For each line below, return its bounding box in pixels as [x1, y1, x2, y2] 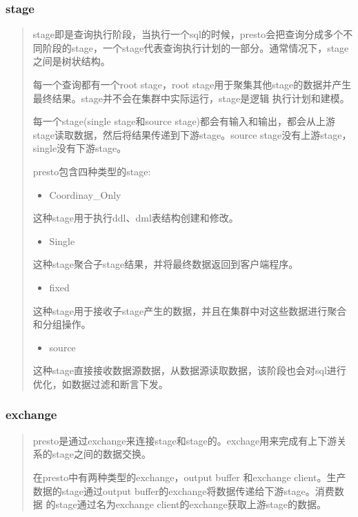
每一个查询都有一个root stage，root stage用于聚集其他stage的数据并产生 [32, 77, 352, 91]
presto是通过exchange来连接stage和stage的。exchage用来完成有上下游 [32, 433, 337, 447]
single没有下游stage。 [32, 141, 127, 155]
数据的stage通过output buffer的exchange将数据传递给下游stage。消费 [32, 483, 335, 498]
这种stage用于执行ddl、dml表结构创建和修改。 [32, 211, 239, 225]
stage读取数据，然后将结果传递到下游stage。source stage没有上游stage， [32, 127, 352, 142]
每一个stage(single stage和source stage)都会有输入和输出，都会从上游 [32, 114, 336, 128]
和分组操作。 [32, 317, 91, 331]
